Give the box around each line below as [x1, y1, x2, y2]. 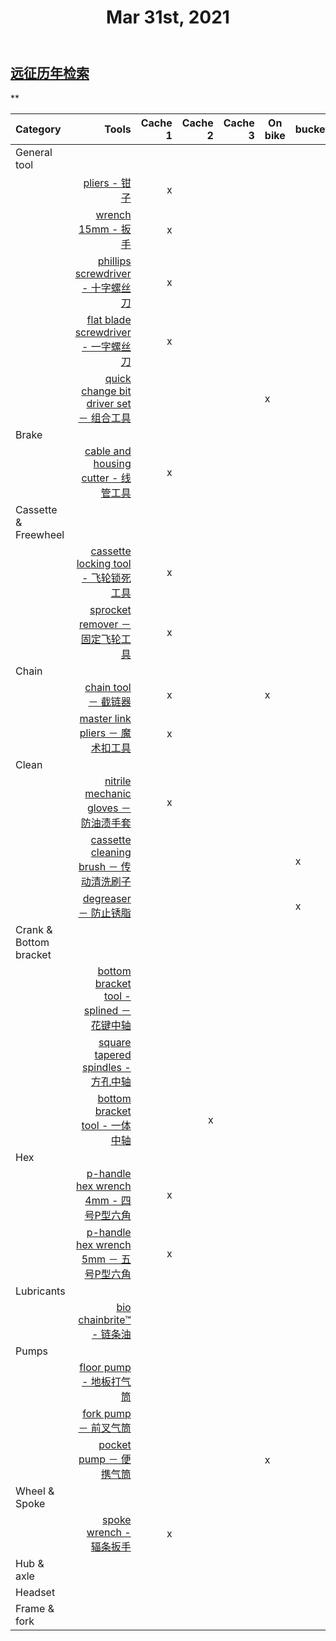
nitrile [104, 774, 132, 788]
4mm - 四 [84, 1193, 132, 1207]
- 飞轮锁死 [81, 571, 132, 585]
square [98, 1035, 132, 1049]
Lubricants [15, 1284, 66, 1298]
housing [93, 456, 132, 470]
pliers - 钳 [83, 176, 132, 190]
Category [15, 122, 62, 136]
